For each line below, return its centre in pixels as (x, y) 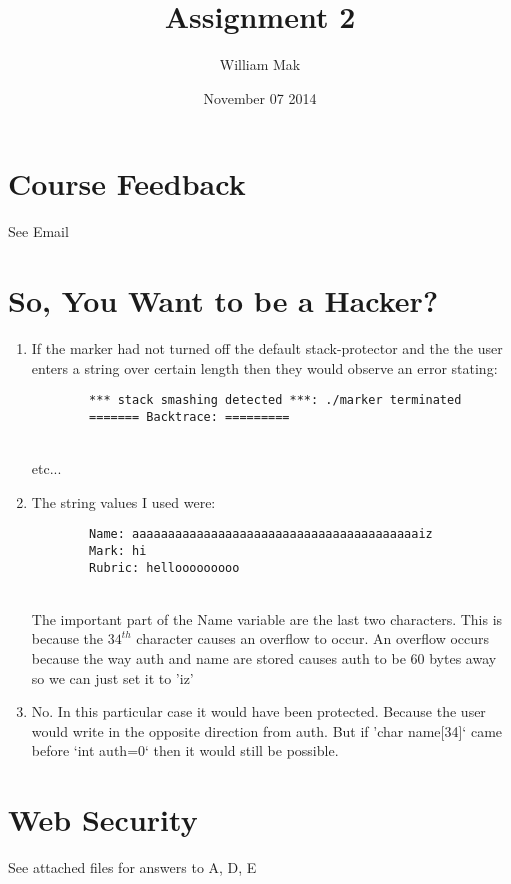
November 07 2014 (260, 97)
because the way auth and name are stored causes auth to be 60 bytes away (264, 658)
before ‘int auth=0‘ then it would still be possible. (185, 750)
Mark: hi (118, 550)
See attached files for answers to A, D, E (132, 867)
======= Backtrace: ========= (189, 416)
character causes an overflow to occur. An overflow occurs (313, 638)
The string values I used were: (123, 501)
